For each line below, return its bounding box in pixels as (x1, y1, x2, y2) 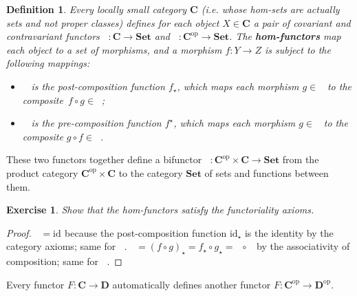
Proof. (6, 225, 32, 240)
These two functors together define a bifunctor (6, 152, 202, 167)
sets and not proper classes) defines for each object (6, 15, 219, 30)
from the (282, 152, 319, 167)
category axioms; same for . (6, 239, 127, 253)
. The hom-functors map (229, 29, 341, 43)
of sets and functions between (204, 165, 329, 180)
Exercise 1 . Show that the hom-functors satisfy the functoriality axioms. (6, 202, 314, 217)
